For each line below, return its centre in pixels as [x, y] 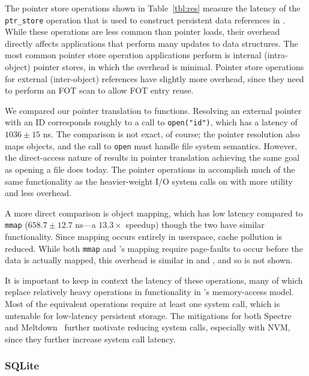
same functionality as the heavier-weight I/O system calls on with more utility [149, 181]
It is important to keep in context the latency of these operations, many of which [154, 280]
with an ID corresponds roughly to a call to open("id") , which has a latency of [151, 122]
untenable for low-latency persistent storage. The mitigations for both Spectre [148, 315]
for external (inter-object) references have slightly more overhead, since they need [154, 78]
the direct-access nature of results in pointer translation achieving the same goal [152, 157]
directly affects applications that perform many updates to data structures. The [151, 43]
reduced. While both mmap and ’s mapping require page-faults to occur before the [154, 248]
